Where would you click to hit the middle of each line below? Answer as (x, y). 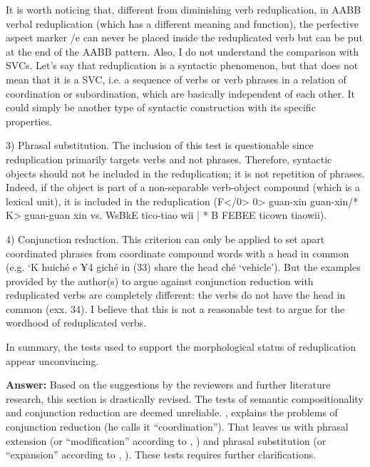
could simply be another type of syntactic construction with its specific (161, 107)
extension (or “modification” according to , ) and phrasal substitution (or (166, 440)
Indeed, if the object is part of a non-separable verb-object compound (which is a (183, 187)
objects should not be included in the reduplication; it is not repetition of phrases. (185, 173)
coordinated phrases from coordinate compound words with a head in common (178, 253)
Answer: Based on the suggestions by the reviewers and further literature (168, 385)
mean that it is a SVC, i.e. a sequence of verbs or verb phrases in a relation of (176, 79)
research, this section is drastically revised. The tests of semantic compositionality (185, 398)
